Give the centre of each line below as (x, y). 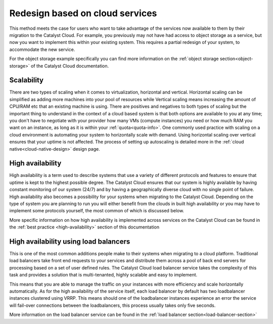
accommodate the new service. (42, 49)
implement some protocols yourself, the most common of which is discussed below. (97, 211)
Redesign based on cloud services (83, 13)
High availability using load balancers (70, 241)
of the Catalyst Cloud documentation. (70, 66)
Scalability (27, 80)
